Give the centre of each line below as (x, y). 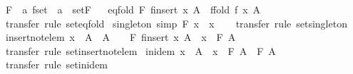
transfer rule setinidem (57, 64)
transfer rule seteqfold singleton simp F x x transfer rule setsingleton (176, 23)
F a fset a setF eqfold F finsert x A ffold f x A (133, 9)
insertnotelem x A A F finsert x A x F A (121, 37)
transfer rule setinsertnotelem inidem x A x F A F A (140, 50)
